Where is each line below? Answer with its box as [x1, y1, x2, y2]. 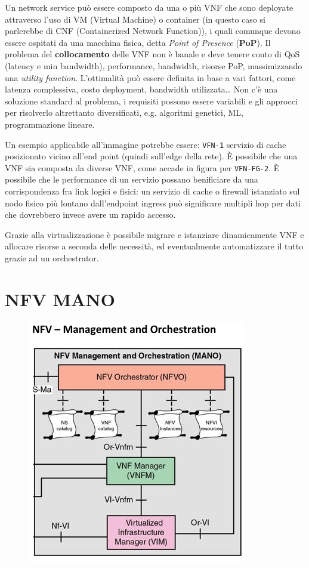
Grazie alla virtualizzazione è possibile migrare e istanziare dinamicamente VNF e [5, 228, 304, 240]
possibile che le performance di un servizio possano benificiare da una [5, 173, 258, 186]
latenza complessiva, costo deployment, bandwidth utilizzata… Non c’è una [5, 83, 278, 95]
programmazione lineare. [5, 118, 95, 130]
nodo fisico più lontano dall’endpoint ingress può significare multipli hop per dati [5, 196, 301, 209]
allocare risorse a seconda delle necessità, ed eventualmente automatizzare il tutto [5, 240, 304, 252]
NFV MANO [5, 286, 115, 311]
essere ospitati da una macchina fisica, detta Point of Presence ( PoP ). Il [5, 36, 271, 48]
